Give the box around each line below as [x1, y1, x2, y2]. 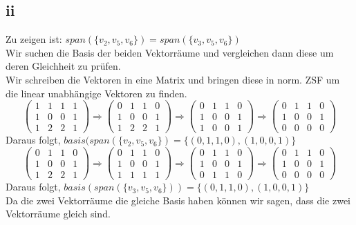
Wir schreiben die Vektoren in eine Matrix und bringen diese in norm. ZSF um [6, 72, 340, 86]
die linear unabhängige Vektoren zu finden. [6, 86, 187, 100]
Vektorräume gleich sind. [6, 206, 111, 221]
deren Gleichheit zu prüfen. [6, 59, 121, 73]
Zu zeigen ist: [6, 32, 62, 46]
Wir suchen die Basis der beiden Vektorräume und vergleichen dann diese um [6, 45, 334, 59]
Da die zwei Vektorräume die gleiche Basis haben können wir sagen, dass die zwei [6, 193, 350, 207]
